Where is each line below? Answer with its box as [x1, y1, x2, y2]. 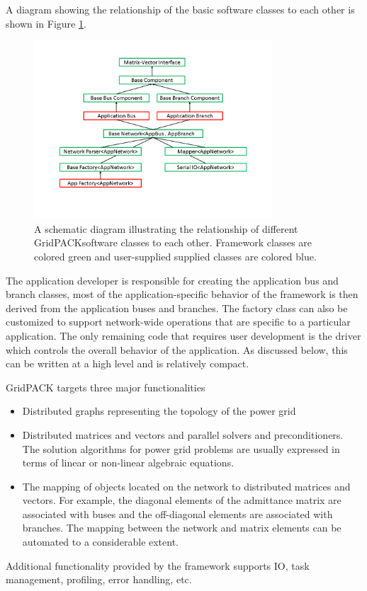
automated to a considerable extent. [22, 534, 179, 549]
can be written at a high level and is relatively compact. [6, 356, 249, 371]
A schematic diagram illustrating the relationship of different [34, 221, 298, 236]
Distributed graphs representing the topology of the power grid [22, 403, 296, 418]
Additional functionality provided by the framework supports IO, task [6, 558, 310, 573]
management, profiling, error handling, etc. [6, 572, 192, 587]
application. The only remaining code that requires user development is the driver [6, 328, 361, 343]
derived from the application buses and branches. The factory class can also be [6, 300, 348, 315]
